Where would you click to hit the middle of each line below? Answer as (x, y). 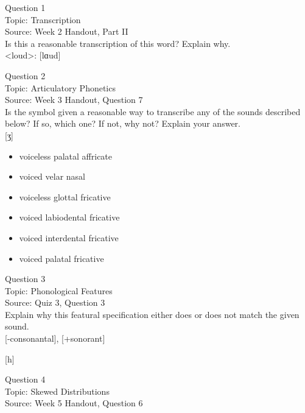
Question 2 (25, 75)
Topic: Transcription (43, 19)
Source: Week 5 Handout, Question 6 (74, 403)
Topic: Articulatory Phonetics (60, 87)
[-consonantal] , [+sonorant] (55, 338)
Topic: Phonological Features (59, 290)
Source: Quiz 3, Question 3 (55, 302)
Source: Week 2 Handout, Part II (67, 31)
